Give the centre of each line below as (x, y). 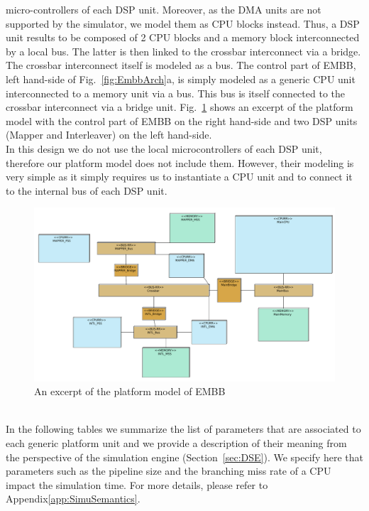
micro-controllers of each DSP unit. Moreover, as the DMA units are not (164, 9)
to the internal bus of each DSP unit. (87, 190)
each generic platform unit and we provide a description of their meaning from (176, 442)
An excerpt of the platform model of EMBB (130, 391)
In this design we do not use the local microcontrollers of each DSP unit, (164, 148)
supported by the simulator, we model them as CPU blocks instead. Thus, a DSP (183, 23)
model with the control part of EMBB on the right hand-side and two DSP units (182, 120)
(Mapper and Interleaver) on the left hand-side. (109, 135)
